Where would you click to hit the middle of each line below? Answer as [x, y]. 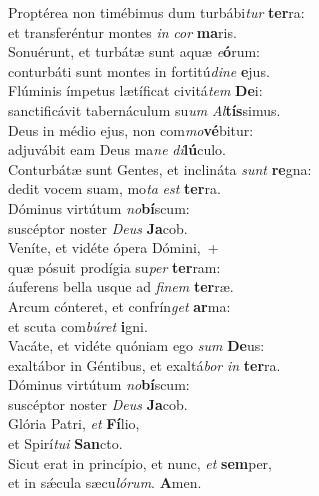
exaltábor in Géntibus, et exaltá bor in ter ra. [144, 364]
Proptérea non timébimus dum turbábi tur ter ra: [156, 12]
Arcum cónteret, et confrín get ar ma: [119, 305]
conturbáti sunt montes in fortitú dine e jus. [139, 70]
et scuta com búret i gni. [78, 325]
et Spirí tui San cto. [65, 443]
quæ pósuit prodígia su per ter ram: [114, 266]
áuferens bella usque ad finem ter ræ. [121, 286]
